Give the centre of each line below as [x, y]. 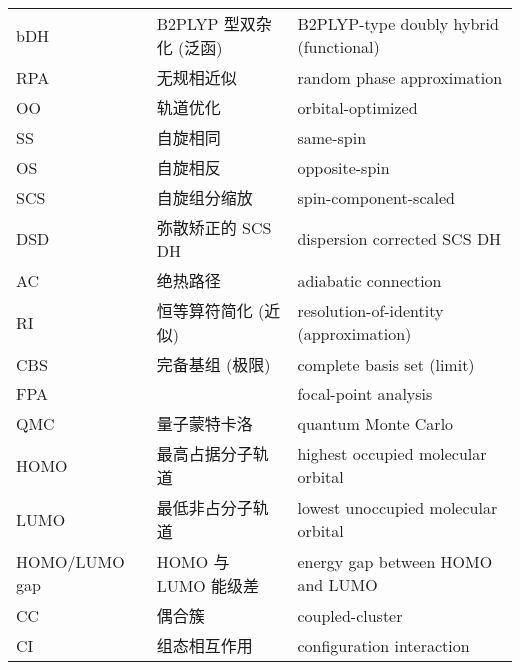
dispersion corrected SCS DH [399, 238]
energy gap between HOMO [395, 561]
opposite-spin [343, 167]
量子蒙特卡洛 [204, 423]
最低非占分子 [204, 507]
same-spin [332, 137]
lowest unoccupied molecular [397, 507]
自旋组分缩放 [204, 197]
